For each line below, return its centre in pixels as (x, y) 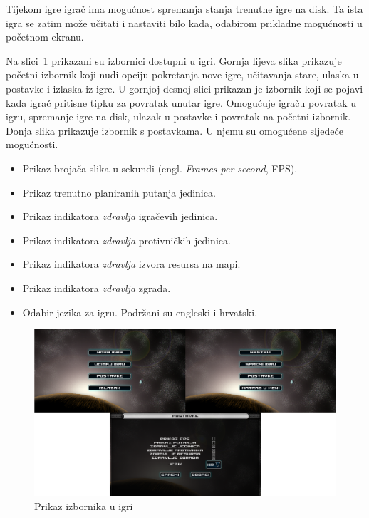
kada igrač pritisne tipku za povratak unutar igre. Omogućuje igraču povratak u (181, 102)
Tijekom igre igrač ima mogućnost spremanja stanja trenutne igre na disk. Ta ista (184, 9)
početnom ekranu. (45, 37)
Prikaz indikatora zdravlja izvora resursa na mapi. (131, 264)
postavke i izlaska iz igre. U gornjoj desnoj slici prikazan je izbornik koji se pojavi (184, 88)
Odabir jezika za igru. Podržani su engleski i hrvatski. (140, 312)
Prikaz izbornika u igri (84, 506)
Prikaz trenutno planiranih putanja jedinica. (119, 192)
